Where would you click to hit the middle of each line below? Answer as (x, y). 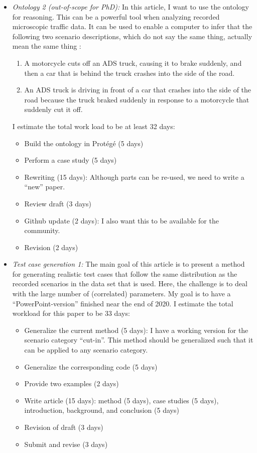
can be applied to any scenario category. (86, 350)
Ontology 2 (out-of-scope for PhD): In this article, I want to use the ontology (131, 7)
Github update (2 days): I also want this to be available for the (121, 220)
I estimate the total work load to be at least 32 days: (94, 126)
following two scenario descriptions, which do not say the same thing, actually (132, 36)
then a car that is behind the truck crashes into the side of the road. (130, 73)
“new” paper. (45, 187)
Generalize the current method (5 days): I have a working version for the (136, 330)
